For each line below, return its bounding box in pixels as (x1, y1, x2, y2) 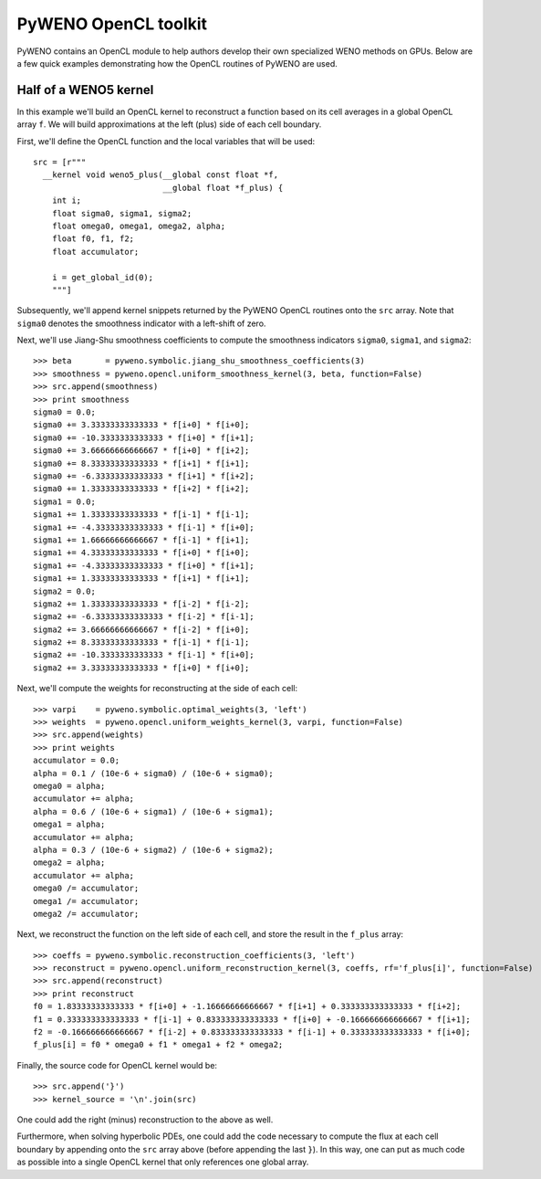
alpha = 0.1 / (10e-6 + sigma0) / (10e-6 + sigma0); (33, 768, 274, 778)
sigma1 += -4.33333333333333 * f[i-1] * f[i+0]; (33, 521, 255, 532)
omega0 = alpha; (33, 781, 106, 791)
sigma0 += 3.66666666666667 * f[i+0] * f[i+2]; (33, 446, 250, 456)
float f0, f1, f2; (51, 234, 135, 244)
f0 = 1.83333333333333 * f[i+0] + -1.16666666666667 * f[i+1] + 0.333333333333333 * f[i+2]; (33, 1001, 462, 1012)
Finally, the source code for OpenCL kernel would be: (16, 1059, 218, 1070)
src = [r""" (33, 157, 87, 168)
